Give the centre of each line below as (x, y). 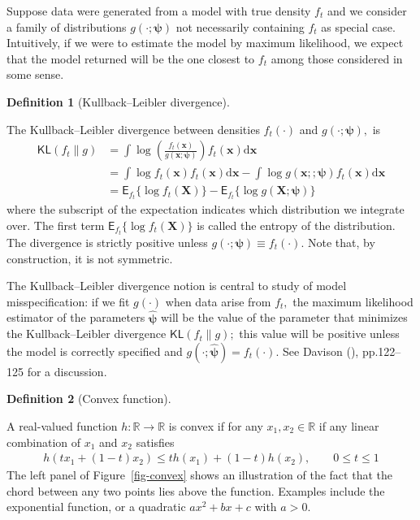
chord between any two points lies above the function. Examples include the (196, 490)
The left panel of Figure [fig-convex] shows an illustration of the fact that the (199, 475)
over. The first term (56, 225)
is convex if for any (216, 426)
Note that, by (341, 243)
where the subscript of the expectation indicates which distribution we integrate (206, 209)
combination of (44, 442)
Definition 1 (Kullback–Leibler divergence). (118, 101)
